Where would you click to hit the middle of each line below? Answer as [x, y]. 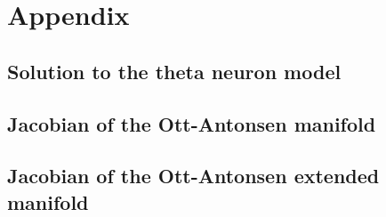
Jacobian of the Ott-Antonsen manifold [192, 123]
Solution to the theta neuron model [174, 71]
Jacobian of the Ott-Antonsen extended [193, 176]
